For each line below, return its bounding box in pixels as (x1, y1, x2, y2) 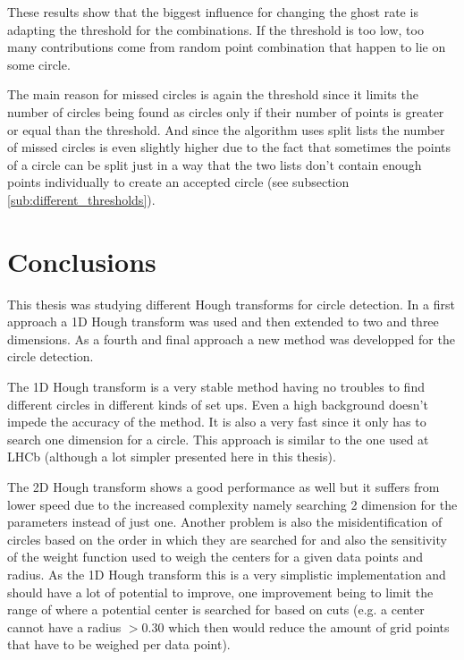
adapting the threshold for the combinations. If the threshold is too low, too (7, 20, 424, 38)
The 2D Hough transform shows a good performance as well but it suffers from (7, 478, 440, 495)
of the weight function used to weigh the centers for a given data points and (7, 547, 424, 566)
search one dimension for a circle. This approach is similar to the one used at (7, 429, 429, 448)
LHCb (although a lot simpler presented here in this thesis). (7, 447, 336, 466)
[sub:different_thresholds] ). (7, 190, 156, 208)
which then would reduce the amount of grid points (168, 617, 450, 636)
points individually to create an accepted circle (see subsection (7, 173, 350, 191)
